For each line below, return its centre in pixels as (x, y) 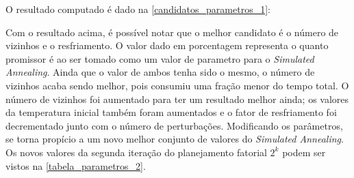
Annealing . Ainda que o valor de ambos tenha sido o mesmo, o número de (160, 72)
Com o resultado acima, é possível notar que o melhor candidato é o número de (172, 32)
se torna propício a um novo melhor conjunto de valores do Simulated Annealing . (175, 139)
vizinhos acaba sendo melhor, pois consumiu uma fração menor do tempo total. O (177, 85)
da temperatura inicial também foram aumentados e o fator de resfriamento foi (171, 112)
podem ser (304, 152)
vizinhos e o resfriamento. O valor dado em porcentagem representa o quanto (167, 45)
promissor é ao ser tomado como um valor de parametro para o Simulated (160, 58)
